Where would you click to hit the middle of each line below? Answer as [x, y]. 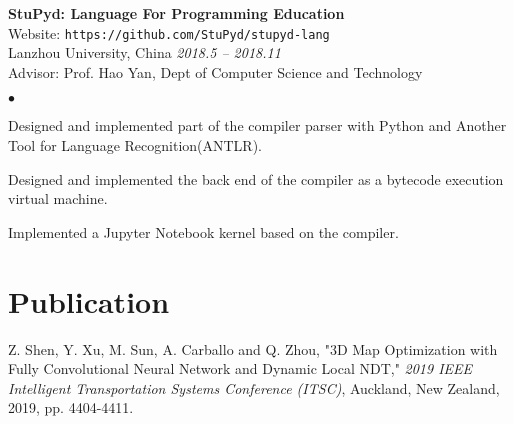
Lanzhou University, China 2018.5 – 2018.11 [144, 52]
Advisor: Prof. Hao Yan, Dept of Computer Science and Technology [215, 71]
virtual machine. [58, 198]
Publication [89, 300]
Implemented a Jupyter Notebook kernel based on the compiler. [203, 231]
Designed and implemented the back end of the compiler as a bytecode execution [256, 178]
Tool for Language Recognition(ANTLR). [135, 145]
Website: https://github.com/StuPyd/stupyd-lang [169, 32]
